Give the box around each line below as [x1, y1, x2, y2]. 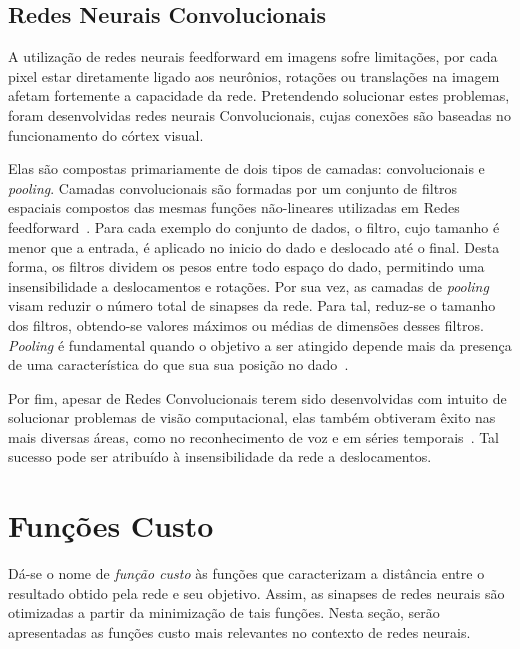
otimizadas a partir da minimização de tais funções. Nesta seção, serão [8, 602, 440, 623]
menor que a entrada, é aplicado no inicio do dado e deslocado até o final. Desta [8, 236, 500, 257]
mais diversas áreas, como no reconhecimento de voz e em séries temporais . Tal [8, 426, 500, 447]
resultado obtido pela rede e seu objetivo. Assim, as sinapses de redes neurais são [8, 582, 505, 603]
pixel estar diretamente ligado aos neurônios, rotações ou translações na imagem [8, 65, 500, 86]
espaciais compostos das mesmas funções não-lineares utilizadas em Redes [8, 197, 460, 218]
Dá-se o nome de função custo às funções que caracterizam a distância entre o [8, 563, 485, 584]
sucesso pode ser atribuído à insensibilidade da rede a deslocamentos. [8, 446, 432, 467]
